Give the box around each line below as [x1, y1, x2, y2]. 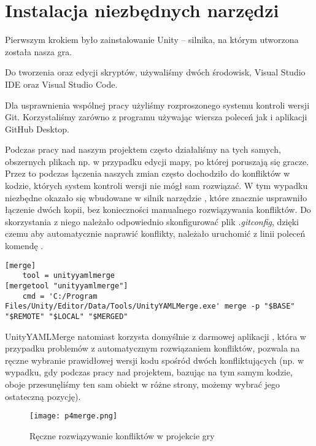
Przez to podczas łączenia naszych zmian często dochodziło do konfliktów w [5, 167, 290, 180]
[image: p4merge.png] [29, 412, 118, 421]
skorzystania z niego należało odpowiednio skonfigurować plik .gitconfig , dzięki [5, 215, 299, 228]
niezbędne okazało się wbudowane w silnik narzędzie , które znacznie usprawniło [5, 191, 307, 204]
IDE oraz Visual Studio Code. [5, 77, 118, 90]
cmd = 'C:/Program [22, 291, 98, 301]
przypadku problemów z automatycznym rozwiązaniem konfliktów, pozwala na [5, 342, 300, 355]
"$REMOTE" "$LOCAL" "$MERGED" [5, 312, 128, 321]
